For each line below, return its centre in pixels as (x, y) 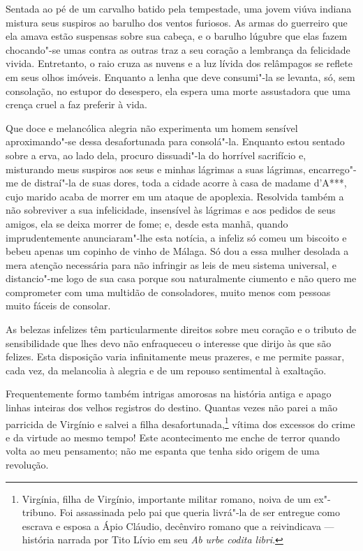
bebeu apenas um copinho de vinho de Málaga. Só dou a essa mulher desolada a (177, 251)
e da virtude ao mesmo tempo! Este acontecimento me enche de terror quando (173, 437)
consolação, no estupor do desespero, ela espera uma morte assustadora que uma (178, 90)
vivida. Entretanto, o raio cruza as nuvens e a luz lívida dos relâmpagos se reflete (179, 63)
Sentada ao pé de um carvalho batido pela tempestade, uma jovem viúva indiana (179, 8)
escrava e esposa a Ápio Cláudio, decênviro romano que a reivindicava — (178, 526)
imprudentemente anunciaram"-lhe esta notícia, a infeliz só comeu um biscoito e (176, 237)
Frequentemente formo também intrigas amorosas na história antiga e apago (169, 394)
